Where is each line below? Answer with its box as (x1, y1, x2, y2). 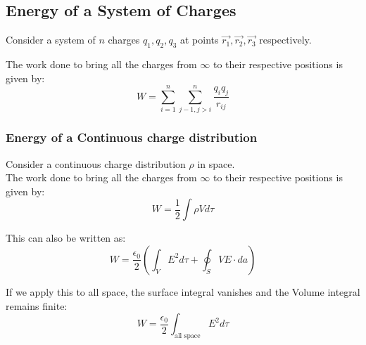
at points (179, 32, 219, 47)
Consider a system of (6, 32, 96, 47)
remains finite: (6, 298, 68, 313)
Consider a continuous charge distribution (6, 156, 186, 171)
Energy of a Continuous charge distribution (6, 129, 258, 146)
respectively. (259, 32, 312, 47)
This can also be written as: (6, 230, 126, 245)
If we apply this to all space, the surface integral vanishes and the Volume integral (6, 284, 360, 299)
